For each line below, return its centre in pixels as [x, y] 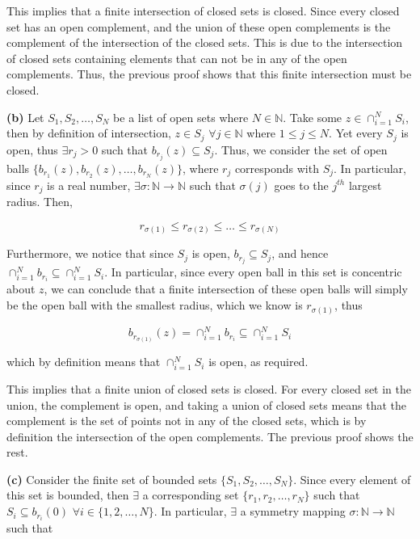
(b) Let [25, 117]
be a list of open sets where [181, 117]
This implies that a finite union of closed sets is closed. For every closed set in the [209, 388]
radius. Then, [40, 202]
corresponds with [277, 168]
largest [365, 185]
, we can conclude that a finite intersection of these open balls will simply [226, 289]
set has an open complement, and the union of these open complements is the [199, 26]
